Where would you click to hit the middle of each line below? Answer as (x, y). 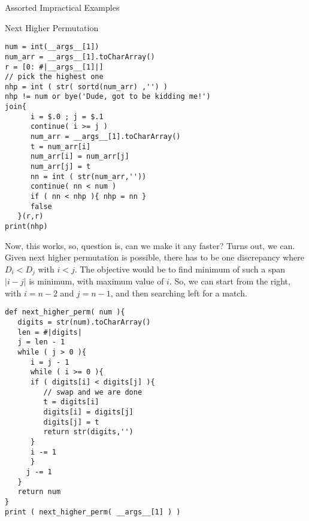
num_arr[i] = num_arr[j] (80, 157)
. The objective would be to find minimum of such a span (180, 269)
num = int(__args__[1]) (52, 47)
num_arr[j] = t (60, 167)
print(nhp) (26, 226)
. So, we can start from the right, (230, 281)
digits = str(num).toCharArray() (84, 322)
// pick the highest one (54, 77)
